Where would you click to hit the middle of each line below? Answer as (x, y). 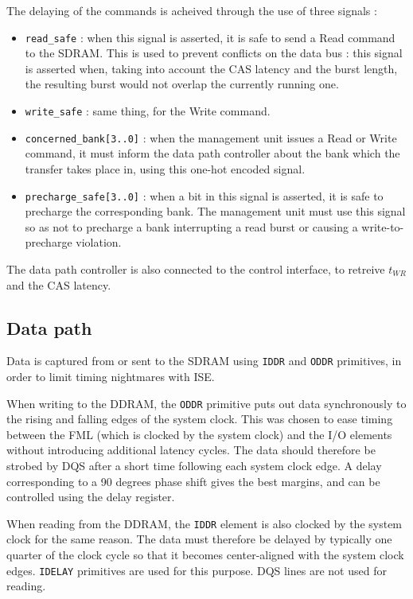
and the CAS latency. (59, 284)
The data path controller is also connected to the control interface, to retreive (196, 268)
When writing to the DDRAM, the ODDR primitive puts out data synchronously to (206, 403)
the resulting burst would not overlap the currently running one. (182, 84)
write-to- (383, 226)
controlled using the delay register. (91, 497)
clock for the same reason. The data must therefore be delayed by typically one (199, 539)
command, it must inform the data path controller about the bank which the (212, 153)
